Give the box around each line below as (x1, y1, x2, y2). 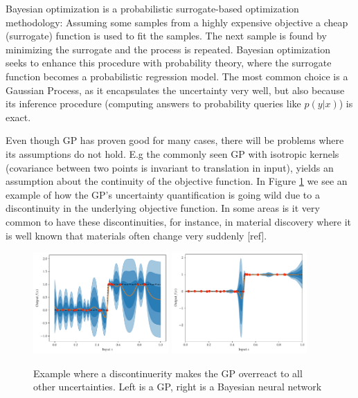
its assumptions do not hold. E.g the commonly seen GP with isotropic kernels (6, 146, 339, 161)
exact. (6, 109, 31, 124)
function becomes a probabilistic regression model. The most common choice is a (6, 69, 348, 83)
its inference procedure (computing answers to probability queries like (6, 96, 301, 111)
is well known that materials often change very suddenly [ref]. (6, 228, 267, 242)
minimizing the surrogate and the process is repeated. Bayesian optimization (6, 42, 330, 56)
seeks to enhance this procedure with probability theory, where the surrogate (6, 55, 332, 70)
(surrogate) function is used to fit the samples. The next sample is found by (6, 28, 327, 43)
